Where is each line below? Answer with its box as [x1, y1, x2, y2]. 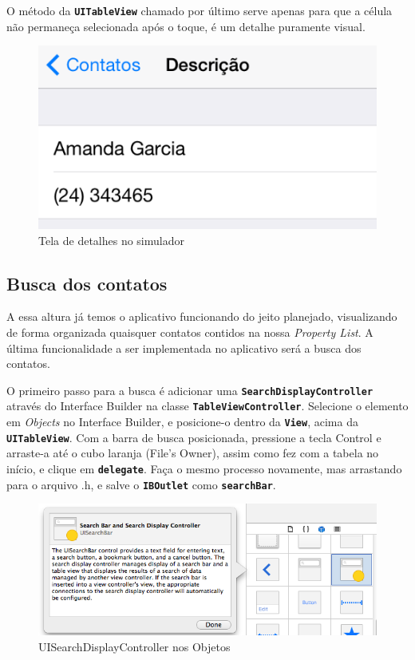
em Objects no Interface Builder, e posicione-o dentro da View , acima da [6, 413, 358, 430]
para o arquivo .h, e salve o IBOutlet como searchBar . [6, 476, 276, 492]
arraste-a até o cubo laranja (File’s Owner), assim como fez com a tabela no [6, 445, 379, 461]
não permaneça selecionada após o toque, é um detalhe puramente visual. [6, 18, 366, 34]
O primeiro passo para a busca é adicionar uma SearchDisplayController [6, 381, 373, 398]
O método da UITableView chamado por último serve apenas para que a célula [6, 2, 393, 18]
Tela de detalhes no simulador [38, 231, 184, 248]
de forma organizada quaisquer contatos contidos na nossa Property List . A [6, 323, 373, 340]
